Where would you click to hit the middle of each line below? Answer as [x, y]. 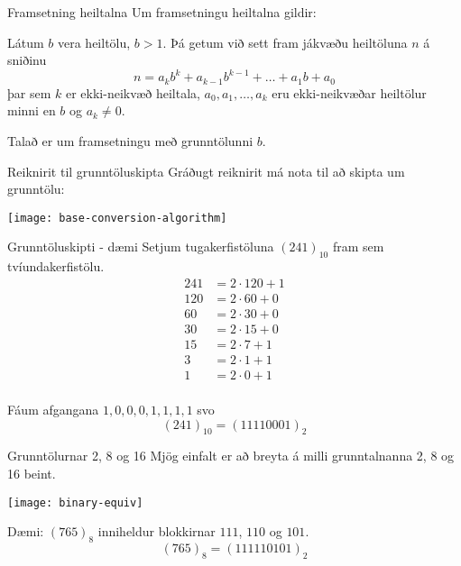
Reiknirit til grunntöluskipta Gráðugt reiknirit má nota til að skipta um [206, 171]
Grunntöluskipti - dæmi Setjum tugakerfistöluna [141, 246]
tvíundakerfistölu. [56, 266]
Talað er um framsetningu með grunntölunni [130, 140]
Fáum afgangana [53, 409]
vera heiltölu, [94, 42]
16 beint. [32, 473]
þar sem [29, 92]
